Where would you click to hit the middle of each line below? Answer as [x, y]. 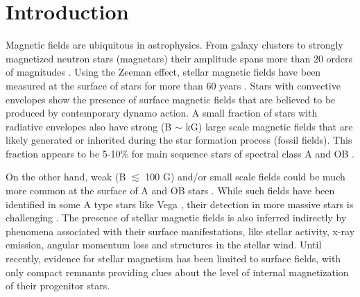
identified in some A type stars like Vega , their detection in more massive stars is [180, 204]
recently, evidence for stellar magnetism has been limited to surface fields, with [173, 258]
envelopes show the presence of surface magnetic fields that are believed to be [171, 99]
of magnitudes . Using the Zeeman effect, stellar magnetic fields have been [163, 72]
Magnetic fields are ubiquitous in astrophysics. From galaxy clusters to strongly [174, 45]
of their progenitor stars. [58, 286]
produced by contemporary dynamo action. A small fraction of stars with [162, 113]
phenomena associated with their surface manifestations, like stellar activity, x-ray [180, 231]
